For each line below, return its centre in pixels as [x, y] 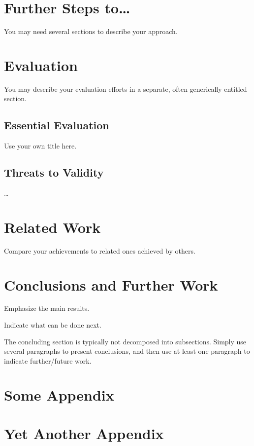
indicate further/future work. [48, 360]
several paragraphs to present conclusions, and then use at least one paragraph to [127, 351]
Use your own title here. [40, 146]
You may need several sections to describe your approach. [91, 31]
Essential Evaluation [57, 125]
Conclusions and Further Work [111, 284]
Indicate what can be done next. [53, 325]
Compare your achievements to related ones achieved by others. [100, 250]
